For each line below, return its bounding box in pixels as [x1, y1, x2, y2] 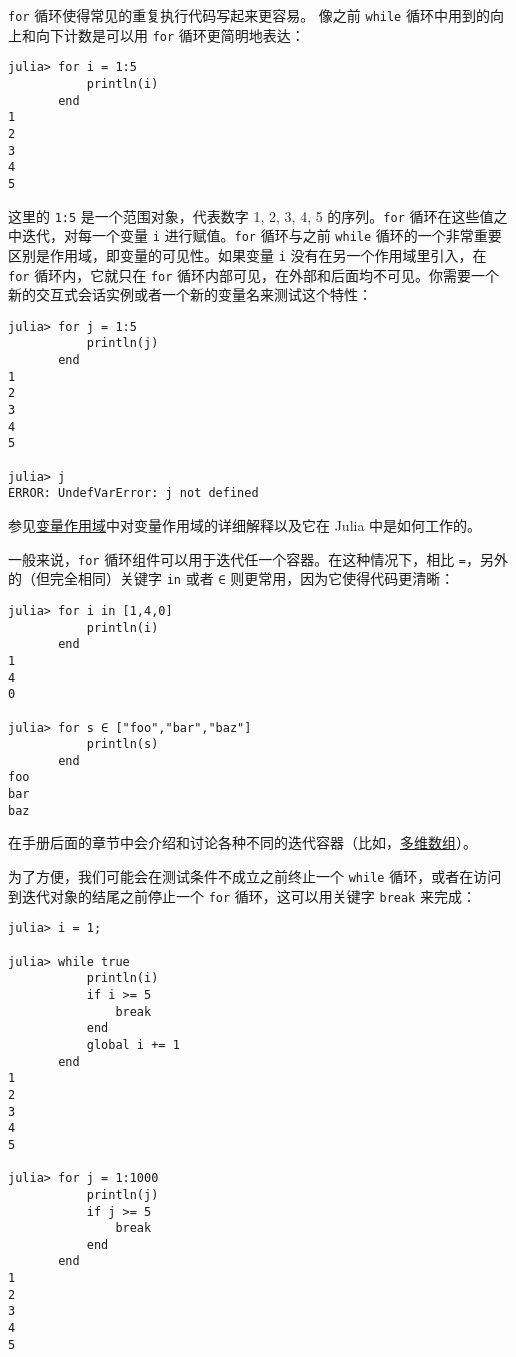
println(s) [86, 737, 159, 752]
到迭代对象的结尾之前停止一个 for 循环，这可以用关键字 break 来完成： [8, 885, 476, 906]
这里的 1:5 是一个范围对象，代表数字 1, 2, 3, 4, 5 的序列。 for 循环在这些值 [8, 205, 494, 226]
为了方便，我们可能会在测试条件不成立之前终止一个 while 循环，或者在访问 [8, 866, 502, 887]
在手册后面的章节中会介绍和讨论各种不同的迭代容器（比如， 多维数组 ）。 [8, 832, 477, 853]
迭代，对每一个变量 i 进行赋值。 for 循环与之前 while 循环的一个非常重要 [21, 225, 502, 246]
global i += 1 [86, 1037, 180, 1052]
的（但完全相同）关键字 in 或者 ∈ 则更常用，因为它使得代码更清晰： [8, 568, 455, 589]
